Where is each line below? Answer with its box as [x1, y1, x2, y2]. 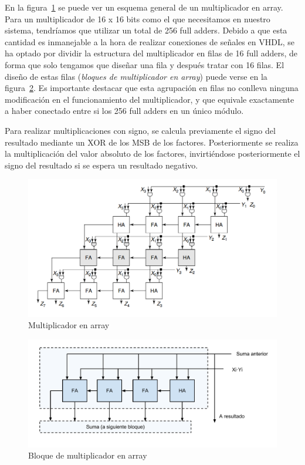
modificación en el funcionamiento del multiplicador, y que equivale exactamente [5, 93, 294, 105]
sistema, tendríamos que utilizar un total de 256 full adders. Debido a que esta [5, 24, 287, 36]
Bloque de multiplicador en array [28, 449, 147, 461]
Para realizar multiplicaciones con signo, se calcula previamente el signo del [5, 124, 276, 136]
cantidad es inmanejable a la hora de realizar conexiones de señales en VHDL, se [5, 35, 294, 48]
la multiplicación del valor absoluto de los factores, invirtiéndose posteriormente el [5, 147, 300, 160]
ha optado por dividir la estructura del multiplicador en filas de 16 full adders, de [5, 47, 298, 59]
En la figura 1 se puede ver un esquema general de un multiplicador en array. [5, 1, 283, 13]
